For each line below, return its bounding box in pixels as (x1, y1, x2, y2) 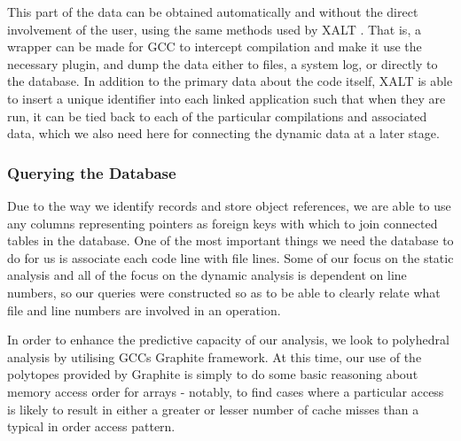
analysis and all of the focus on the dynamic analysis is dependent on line (7, 266, 407, 284)
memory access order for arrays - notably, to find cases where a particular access (7, 382, 444, 400)
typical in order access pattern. (7, 417, 176, 436)
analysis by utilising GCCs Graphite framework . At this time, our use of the (7, 347, 422, 366)
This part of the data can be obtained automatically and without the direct (7, 3, 418, 20)
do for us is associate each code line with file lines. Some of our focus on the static (7, 248, 454, 267)
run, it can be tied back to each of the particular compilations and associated (7, 106, 427, 125)
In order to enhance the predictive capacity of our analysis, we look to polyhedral (7, 330, 449, 349)
